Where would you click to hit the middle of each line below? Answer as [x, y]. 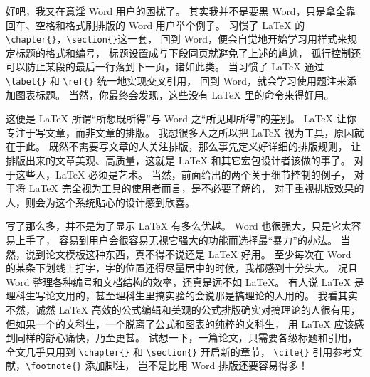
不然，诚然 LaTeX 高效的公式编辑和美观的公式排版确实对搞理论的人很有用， [183, 309]
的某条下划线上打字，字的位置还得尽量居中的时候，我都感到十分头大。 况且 [182, 268]
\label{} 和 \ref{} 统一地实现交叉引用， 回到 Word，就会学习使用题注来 [176, 81]
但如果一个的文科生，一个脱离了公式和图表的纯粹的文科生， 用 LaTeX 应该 [180, 323]
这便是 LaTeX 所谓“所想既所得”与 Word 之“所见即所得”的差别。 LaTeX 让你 [181, 118]
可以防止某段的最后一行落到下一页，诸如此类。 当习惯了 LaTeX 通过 [165, 67]
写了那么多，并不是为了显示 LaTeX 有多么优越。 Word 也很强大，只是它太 [179, 226]
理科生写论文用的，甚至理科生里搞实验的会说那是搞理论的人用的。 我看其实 [182, 296]
